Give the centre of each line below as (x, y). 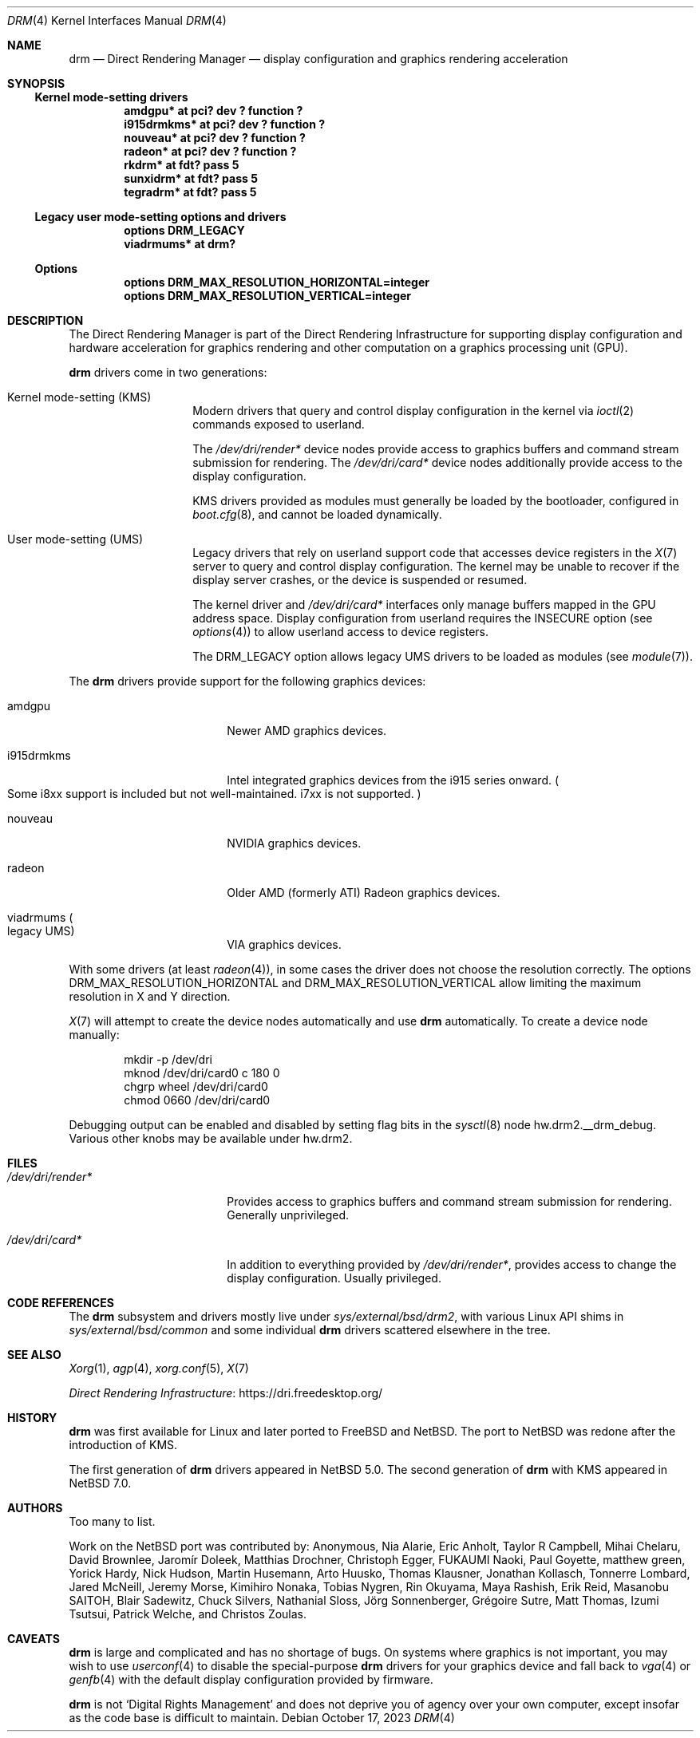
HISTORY (32, 1418)
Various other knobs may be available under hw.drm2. (211, 1138)
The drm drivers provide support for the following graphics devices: (247, 681)
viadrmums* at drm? (180, 244)
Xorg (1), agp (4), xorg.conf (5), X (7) (159, 1368)
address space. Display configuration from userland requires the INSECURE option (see (423, 618)
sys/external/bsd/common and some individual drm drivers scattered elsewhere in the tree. (310, 1330)
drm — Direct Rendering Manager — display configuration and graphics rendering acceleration (318, 59)
